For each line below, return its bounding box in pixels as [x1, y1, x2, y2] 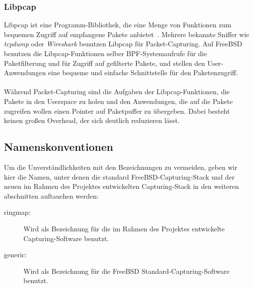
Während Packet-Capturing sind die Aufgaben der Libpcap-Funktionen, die [4, 86, 230, 97]
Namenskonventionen [4, 139, 113, 154]
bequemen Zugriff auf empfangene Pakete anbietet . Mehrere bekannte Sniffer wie [4, 29, 250, 39]
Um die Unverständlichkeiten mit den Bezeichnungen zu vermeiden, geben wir [4, 162, 237, 172]
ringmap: [4, 207, 31, 217]
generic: [4, 249, 27, 260]
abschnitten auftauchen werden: [4, 190, 99, 201]
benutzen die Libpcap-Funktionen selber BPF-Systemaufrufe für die [4, 48, 207, 58]
